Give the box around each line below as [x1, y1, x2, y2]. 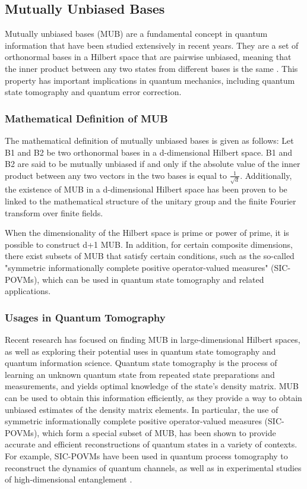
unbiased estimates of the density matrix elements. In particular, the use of [5, 403, 278, 415]
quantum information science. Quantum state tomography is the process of [5, 357, 277, 369]
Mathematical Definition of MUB [5, 111, 168, 125]
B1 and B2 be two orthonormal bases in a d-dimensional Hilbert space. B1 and [5, 146, 292, 158]
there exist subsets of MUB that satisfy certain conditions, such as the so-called [5, 250, 295, 262]
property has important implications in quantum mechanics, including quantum [5, 74, 295, 86]
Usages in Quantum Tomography [5, 310, 166, 324]
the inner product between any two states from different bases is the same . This [5, 62, 298, 74]
